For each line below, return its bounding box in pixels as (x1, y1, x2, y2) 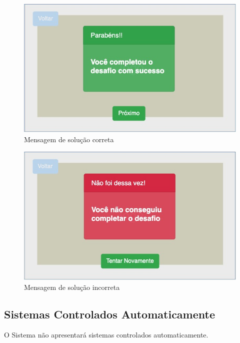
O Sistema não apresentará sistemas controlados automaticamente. (4, 329, 208, 340)
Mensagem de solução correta (24, 134, 114, 145)
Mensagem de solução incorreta (24, 281, 120, 292)
